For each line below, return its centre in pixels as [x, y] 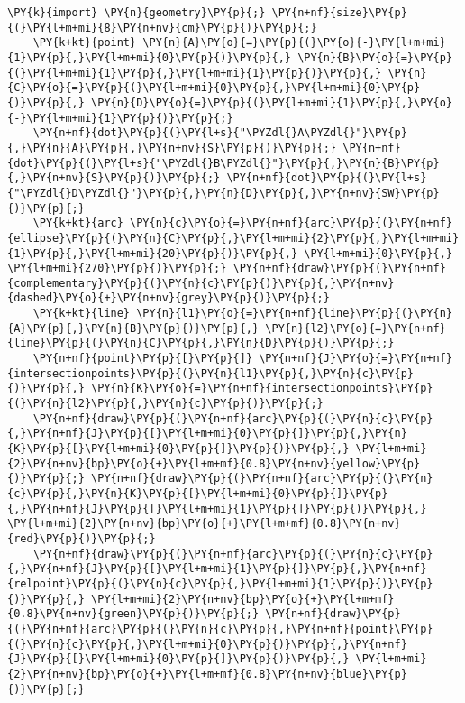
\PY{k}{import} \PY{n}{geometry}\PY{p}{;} [137, 13]
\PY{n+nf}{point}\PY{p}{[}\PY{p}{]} [143, 359]
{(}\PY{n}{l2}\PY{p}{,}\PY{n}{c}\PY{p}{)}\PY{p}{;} [165, 404]
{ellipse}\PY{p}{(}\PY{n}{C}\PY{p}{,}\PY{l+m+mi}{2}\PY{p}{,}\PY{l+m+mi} [233, 238]
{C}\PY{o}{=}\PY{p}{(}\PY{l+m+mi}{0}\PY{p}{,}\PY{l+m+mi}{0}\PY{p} [214, 88]
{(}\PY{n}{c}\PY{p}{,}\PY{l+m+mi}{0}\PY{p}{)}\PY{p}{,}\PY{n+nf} [207, 644]
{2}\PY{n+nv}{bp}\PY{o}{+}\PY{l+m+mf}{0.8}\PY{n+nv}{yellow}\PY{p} [214, 463]
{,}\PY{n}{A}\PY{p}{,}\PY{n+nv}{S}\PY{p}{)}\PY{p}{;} [172, 148]
